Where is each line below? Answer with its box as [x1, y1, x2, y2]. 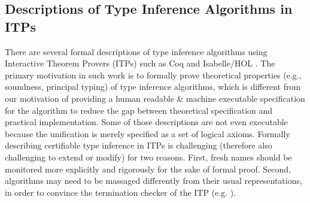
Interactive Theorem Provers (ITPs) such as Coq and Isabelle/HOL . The [5, 57, 275, 69]
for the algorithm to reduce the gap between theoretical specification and [5, 104, 273, 116]
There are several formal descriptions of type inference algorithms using [5, 45, 268, 57]
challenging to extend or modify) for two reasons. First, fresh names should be [5, 150, 292, 163]
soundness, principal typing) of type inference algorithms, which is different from [5, 80, 301, 93]
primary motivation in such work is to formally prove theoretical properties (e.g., [5, 68, 302, 81]
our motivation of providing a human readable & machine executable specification [5, 92, 305, 104]
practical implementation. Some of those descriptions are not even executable [5, 116, 288, 128]
